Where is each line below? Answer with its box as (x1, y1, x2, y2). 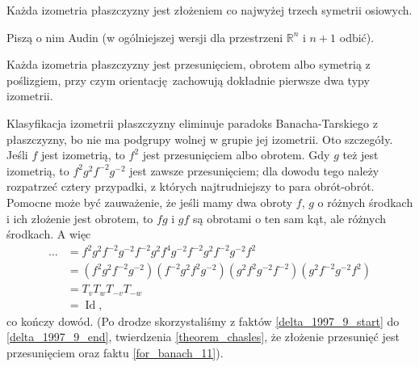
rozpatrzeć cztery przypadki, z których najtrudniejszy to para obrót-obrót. (6, 178, 375, 195)
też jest (342, 146, 379, 163)
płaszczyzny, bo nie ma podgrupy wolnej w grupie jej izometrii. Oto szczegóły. (6, 130, 393, 147)
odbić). (339, 28, 375, 45)
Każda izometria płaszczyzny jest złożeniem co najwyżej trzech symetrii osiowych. (6, 2, 413, 18)
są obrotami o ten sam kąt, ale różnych (193, 209, 387, 226)
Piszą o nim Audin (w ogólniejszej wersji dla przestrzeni (6, 28, 283, 45)
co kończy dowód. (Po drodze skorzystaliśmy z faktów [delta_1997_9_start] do (6, 312, 400, 329)
